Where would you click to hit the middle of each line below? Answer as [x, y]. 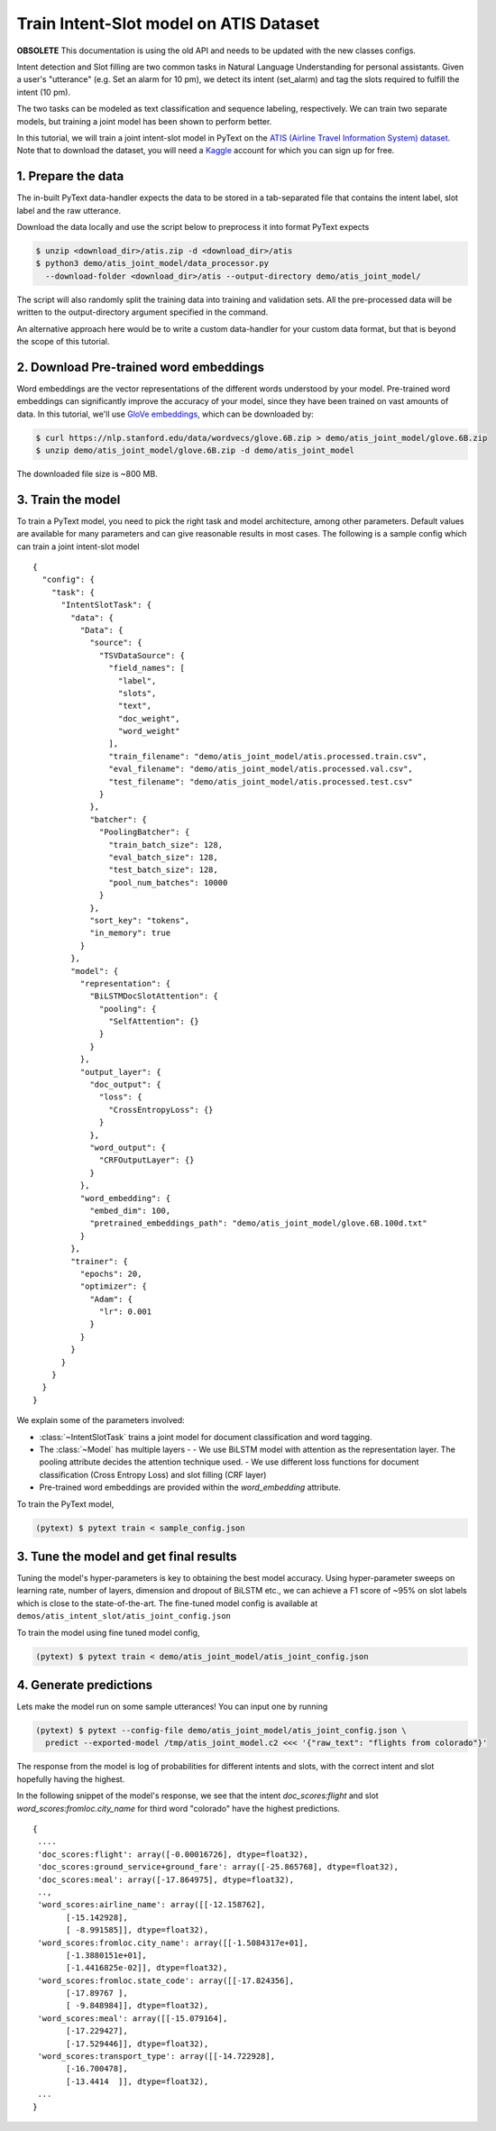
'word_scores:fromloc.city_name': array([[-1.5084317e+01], [173, 1943]
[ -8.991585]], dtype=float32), [138, 1930]
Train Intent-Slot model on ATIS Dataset [168, 23]
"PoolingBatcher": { [145, 832]
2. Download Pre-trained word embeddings [141, 367]
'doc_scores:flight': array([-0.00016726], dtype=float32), [173, 1854]
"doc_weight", [149, 718]
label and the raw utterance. [69, 210]
